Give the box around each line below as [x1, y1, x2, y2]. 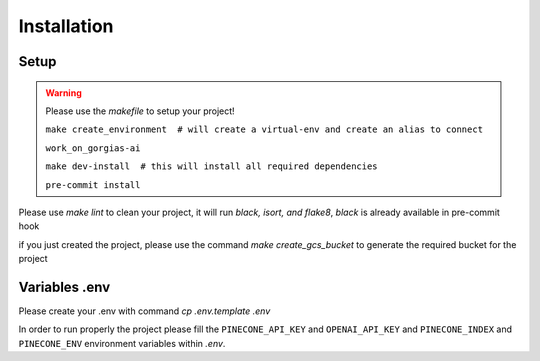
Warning [45, 86, 82, 99]
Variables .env [18, 278, 111, 295]
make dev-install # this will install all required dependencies [45, 161, 379, 172]
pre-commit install [45, 179, 141, 190]
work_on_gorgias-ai [45, 142, 141, 154]
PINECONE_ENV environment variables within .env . [18, 337, 226, 349]
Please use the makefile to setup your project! [45, 105, 235, 117]
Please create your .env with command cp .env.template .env [18, 305, 271, 317]
